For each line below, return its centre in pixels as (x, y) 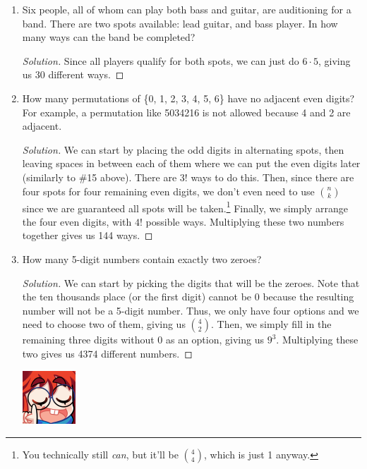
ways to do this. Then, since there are (272, 177)
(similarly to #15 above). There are (100, 177)
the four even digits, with (77, 221)
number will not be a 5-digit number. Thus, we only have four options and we (191, 310)
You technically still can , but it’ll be (100, 454)
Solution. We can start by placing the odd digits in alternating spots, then (183, 149)
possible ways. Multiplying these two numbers (245, 221)
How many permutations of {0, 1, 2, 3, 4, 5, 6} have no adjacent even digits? (188, 98)
